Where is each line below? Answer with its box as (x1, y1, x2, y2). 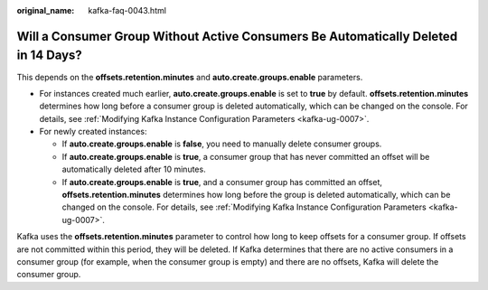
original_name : (16, 5, 75, 15)
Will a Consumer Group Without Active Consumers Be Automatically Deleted (16, 28, 458, 44)
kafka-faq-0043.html (88, 5, 167, 15)
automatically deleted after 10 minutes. (61, 164, 207, 175)
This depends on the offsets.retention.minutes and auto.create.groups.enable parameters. (16, 71, 363, 82)
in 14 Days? (16, 48, 83, 63)
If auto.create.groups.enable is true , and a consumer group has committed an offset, (61, 176, 383, 187)
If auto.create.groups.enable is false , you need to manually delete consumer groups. (61, 138, 382, 149)
